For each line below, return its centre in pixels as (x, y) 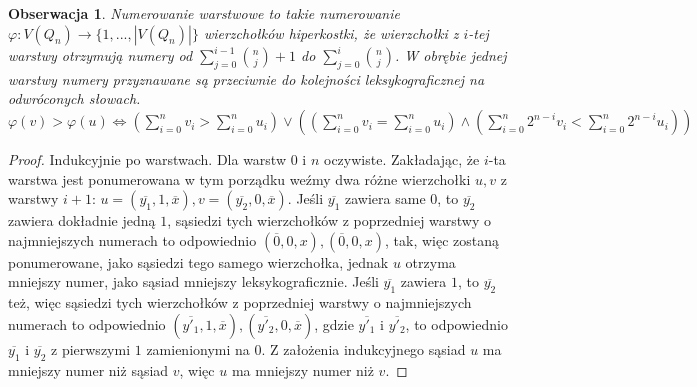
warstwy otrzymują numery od (100, 55)
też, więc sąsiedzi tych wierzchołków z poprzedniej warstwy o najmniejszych (240, 302)
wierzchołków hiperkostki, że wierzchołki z (331, 32)
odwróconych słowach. (74, 98)
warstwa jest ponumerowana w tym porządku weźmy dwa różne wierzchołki (239, 178)
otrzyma (430, 261)
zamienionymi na (198, 348)
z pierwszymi (91, 348)
